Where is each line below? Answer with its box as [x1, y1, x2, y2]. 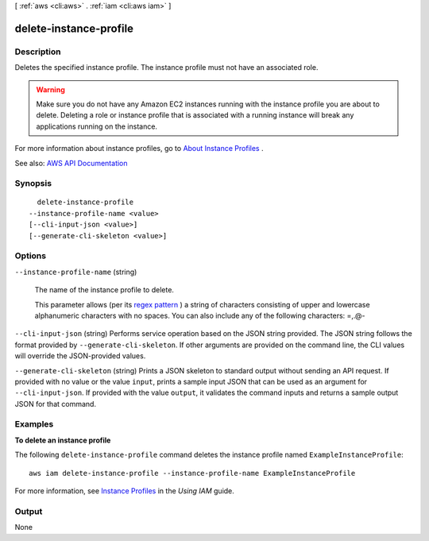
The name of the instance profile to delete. [34, 285, 175, 295]
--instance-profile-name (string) [14, 267, 137, 276]
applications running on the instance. [36, 122, 158, 131]
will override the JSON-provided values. [14, 351, 146, 361]
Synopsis [14, 178, 52, 189]
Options [14, 250, 47, 261]
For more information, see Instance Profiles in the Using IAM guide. [14, 485, 234, 496]
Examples [14, 419, 54, 430]
